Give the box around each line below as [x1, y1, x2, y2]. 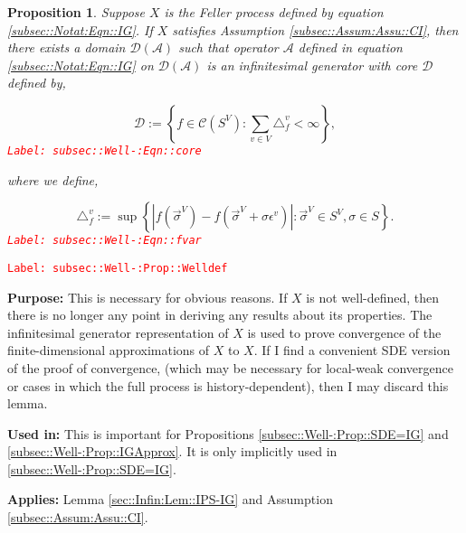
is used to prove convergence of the [247, 323, 442, 341]
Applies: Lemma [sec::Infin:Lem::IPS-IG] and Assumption [7, 490, 333, 509]
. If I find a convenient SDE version [253, 341, 451, 360]
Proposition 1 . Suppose [7, 3, 145, 21]
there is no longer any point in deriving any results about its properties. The [7, 305, 433, 324]
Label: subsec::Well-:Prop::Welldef [7, 261, 228, 275]
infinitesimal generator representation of [7, 323, 229, 341]
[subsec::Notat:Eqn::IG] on [7, 55, 154, 74]
